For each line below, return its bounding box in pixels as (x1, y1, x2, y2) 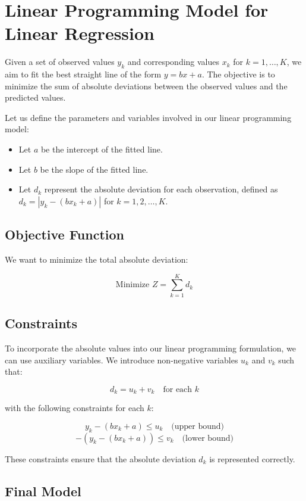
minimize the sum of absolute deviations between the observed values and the (5, 79, 288, 92)
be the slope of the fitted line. (40, 163, 149, 175)
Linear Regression (5, 21, 155, 45)
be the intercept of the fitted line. (40, 143, 163, 155)
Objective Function (5, 225, 125, 244)
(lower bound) (182, 434, 234, 443)
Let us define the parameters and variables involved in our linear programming (5, 111, 292, 123)
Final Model (5, 481, 81, 500)
